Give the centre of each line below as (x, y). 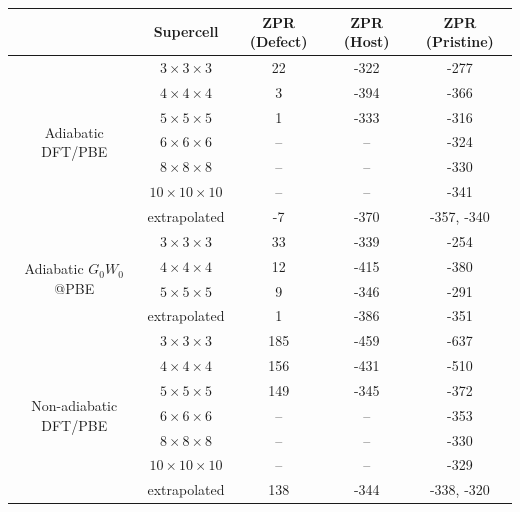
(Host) (366, 41)
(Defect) (278, 41)
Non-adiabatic (74, 404)
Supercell (186, 31)
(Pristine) (459, 41)
